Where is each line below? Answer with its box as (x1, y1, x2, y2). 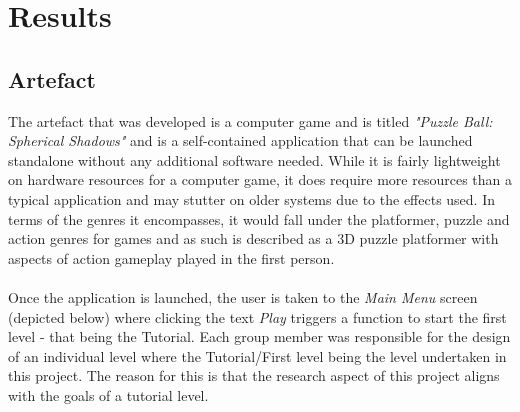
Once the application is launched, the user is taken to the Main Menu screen (8, 286, 478, 307)
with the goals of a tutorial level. (8, 384, 209, 405)
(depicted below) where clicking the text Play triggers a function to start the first (8, 306, 507, 327)
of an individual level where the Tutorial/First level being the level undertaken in (8, 345, 507, 366)
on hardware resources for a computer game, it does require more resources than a (8, 169, 512, 190)
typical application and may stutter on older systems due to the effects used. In (8, 188, 496, 209)
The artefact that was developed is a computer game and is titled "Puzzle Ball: (8, 110, 493, 131)
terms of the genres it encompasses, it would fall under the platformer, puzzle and (8, 208, 510, 229)
